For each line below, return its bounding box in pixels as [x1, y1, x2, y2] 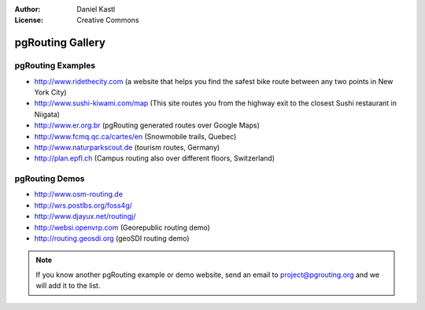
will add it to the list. [35, 281, 101, 290]
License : [14, 16, 43, 25]
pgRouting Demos [14, 173, 85, 184]
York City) [34, 87, 67, 97]
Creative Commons [76, 16, 139, 25]
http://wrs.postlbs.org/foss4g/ [34, 201, 133, 210]
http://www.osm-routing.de [34, 190, 124, 199]
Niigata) [34, 109, 61, 119]
